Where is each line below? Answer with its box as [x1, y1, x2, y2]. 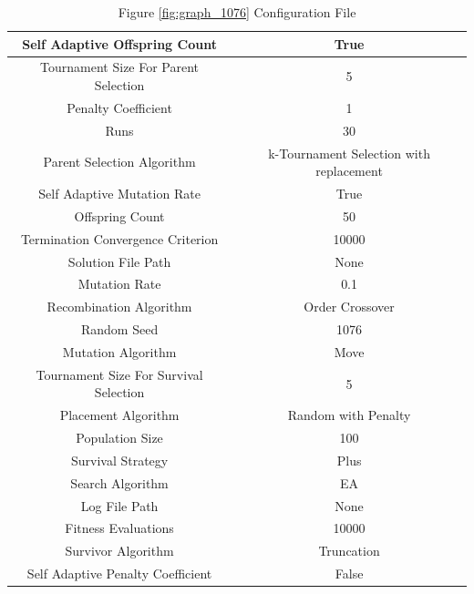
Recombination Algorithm [46, 297, 192, 316]
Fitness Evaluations [65, 518, 174, 538]
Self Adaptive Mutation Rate [38, 184, 201, 202]
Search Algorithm [70, 473, 169, 492]
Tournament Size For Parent [40, 57, 200, 77]
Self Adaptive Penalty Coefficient [26, 564, 212, 583]
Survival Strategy [70, 450, 169, 469]
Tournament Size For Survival [36, 364, 203, 384]
